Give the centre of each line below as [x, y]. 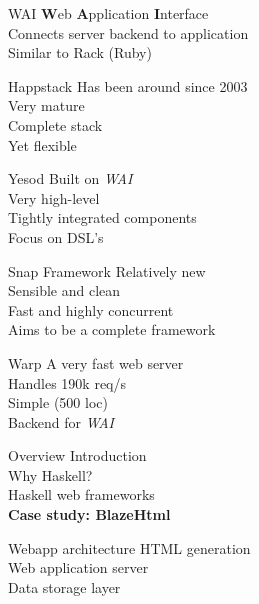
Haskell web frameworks [81, 494]
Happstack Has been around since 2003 [128, 85]
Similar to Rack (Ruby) [80, 52]
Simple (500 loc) [58, 402]
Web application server [78, 567]
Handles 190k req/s [67, 382]
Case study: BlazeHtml [89, 514]
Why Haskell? [50, 474]
